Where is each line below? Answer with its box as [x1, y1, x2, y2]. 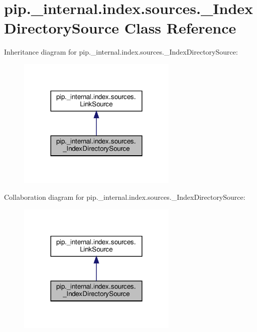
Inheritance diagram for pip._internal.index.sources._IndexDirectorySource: [4, 47, 238, 57]
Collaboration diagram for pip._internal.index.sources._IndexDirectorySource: [4, 191, 245, 202]
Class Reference [124, 18, 236, 38]
